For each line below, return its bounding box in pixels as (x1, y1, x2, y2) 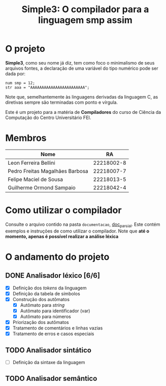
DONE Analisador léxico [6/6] (5, 271, 101, 280)
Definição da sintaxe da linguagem (12, 359, 85, 365)
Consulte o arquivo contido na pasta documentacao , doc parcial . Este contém (5, 221, 160, 228)
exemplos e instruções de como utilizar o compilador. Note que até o (5, 228, 150, 234)
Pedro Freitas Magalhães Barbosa (8, 167, 89, 174)
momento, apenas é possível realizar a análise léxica (5, 233, 119, 240)
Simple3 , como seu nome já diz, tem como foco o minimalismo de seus (5, 60, 155, 66)
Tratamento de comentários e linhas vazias (12, 325, 103, 331)
